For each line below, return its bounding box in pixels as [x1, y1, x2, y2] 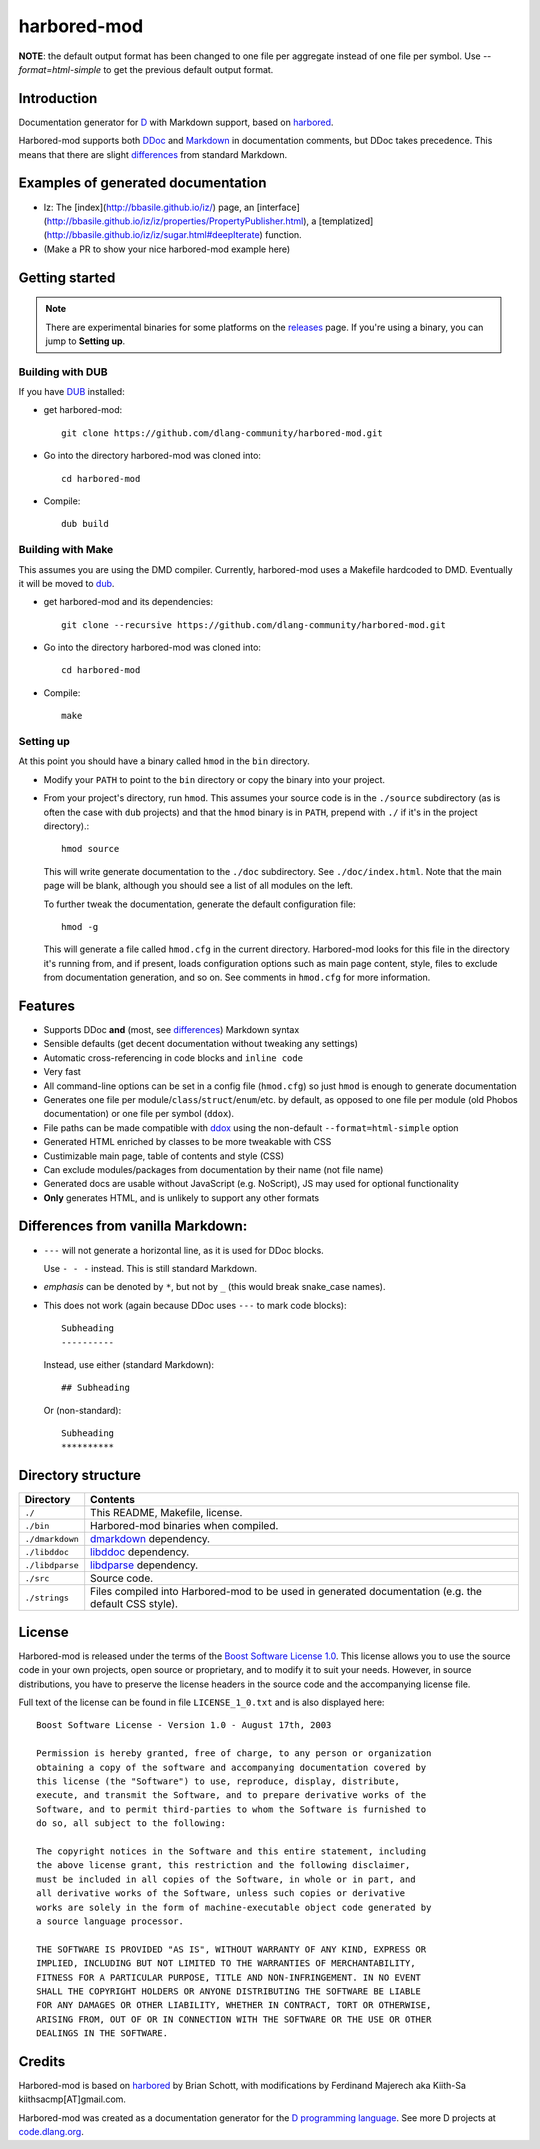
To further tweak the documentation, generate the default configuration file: [43, 898, 356, 910]
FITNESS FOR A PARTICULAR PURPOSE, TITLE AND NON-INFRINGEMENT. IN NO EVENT [36, 1971, 422, 1983]
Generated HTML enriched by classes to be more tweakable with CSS [43, 1136, 332, 1148]
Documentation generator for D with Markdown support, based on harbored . [18, 116, 334, 128]
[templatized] [318, 215, 374, 227]
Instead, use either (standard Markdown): [43, 1358, 215, 1370]
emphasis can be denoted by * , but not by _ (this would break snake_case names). [43, 1281, 386, 1293]
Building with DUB [18, 365, 109, 379]
